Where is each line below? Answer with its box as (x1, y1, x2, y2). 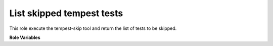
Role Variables (9, 34, 40, 40)
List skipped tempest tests (9, 8, 123, 19)
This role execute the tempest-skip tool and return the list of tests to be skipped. (9, 25, 177, 31)
